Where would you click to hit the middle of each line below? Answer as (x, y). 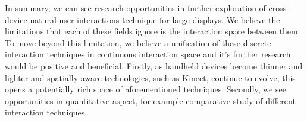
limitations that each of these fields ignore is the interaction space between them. (153, 31)
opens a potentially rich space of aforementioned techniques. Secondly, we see (145, 89)
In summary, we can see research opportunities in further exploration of (135, 8)
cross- (279, 8)
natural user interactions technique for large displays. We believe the (155, 19)
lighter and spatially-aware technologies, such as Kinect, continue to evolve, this (150, 77)
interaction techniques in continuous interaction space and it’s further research (148, 54)
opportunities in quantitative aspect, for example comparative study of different (150, 100)
